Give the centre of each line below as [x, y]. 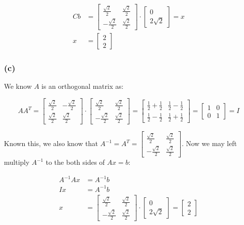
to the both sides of [75, 162]
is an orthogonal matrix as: [82, 86]
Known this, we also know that [51, 143]
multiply [17, 162]
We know [18, 86]
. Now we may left [209, 143]
